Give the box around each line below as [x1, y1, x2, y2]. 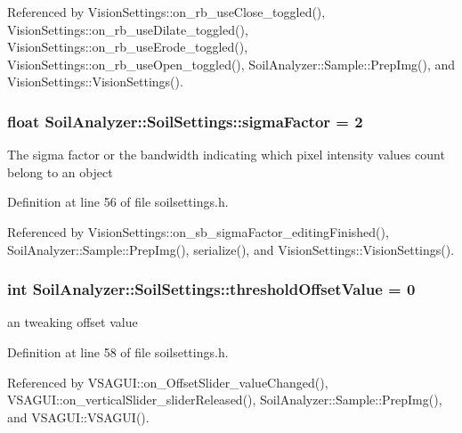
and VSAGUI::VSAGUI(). [7, 407, 150, 426]
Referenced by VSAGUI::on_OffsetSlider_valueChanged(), [7, 372, 328, 391]
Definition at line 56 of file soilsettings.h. [7, 192, 229, 211]
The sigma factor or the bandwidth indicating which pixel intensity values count [7, 145, 445, 164]
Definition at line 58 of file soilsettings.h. [7, 342, 229, 361]
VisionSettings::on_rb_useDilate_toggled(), [7, 20, 248, 38]
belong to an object [7, 162, 113, 181]
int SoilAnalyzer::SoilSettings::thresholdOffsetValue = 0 [7, 278, 416, 300]
